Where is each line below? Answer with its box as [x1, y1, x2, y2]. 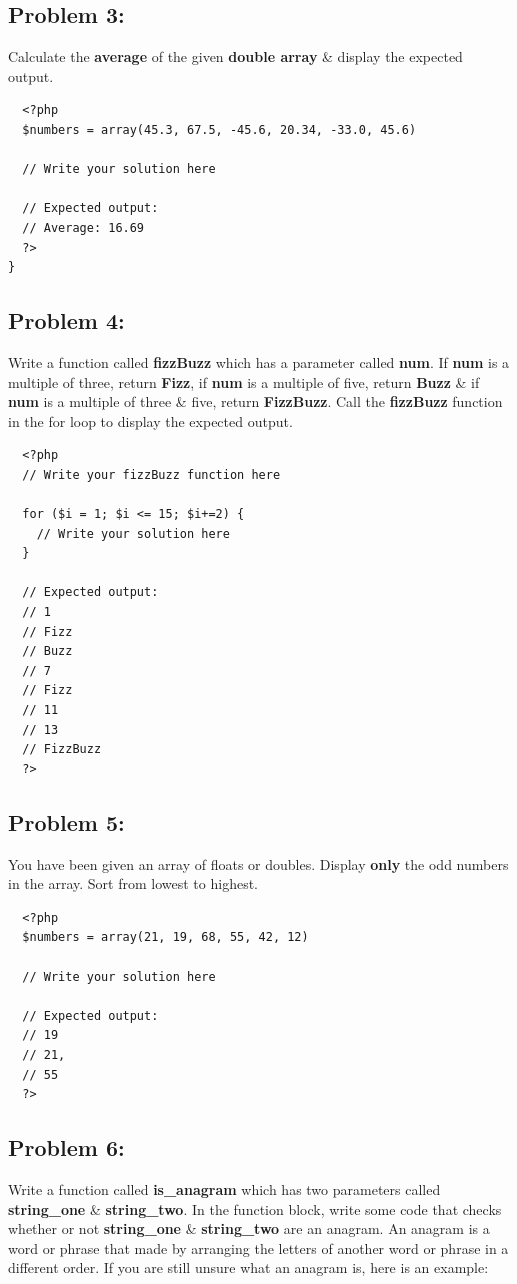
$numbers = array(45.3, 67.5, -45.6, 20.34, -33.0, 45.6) [22, 122, 417, 137]
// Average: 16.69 [22, 220, 145, 235]
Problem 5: [8, 806, 125, 837]
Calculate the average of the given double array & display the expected [8, 46, 463, 67]
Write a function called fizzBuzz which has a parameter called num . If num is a [8, 351, 510, 372]
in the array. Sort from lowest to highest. [8, 873, 258, 894]
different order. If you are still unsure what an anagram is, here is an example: [8, 1257, 489, 1278]
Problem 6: [8, 1132, 125, 1163]
